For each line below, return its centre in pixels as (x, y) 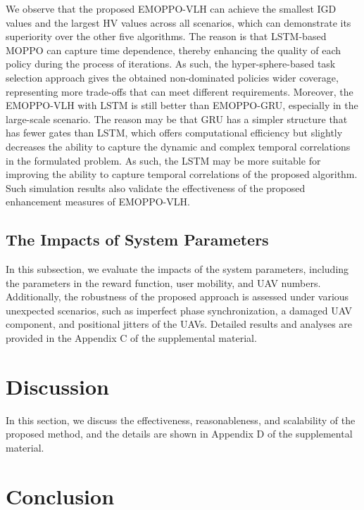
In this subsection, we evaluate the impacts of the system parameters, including (177, 269)
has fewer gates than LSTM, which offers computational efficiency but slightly (174, 133)
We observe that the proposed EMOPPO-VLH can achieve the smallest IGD (171, 8)
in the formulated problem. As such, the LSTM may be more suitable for (163, 160)
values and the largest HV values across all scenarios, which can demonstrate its (178, 22)
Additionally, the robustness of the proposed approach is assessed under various (177, 297)
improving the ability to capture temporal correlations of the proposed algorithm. (182, 174)
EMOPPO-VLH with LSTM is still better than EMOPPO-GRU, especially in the (182, 105)
